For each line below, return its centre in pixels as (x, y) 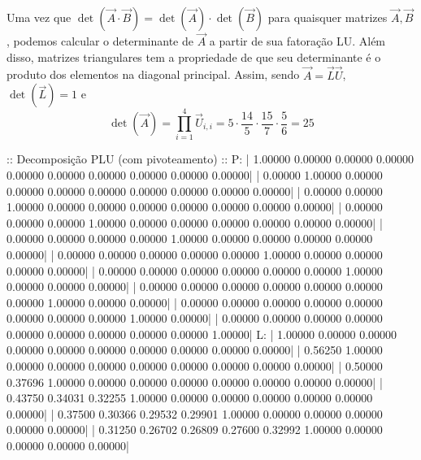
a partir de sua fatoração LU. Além (297, 41)
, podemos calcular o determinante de (100, 41)
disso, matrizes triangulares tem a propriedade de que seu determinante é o (194, 56)
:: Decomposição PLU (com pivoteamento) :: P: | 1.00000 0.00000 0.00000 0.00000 (210, 159)
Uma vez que (39, 17)
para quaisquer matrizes (328, 17)
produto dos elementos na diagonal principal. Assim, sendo (153, 74)
